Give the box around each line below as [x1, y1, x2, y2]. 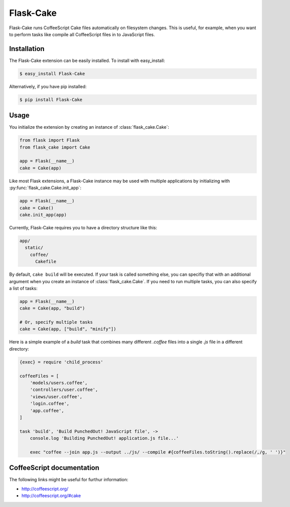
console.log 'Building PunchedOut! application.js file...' [30, 436, 179, 441]
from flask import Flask [19, 138, 80, 143]
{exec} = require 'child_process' [19, 359, 103, 365]
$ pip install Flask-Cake [19, 97, 83, 102]
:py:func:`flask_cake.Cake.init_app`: [9, 185, 82, 191]
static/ [25, 245, 44, 251]
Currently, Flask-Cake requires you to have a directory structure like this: [9, 224, 157, 230]
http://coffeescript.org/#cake [21, 493, 81, 499]
